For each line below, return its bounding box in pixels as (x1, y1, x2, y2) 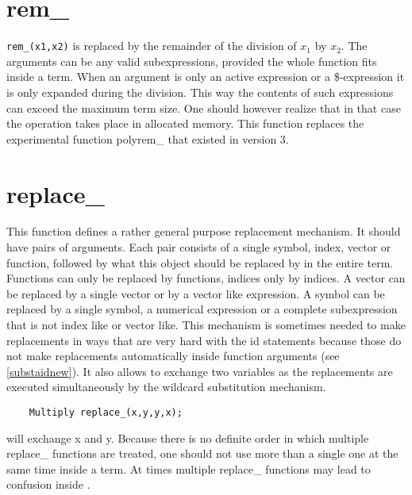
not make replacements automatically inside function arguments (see (6, 347, 340, 364)
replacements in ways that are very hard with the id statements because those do (6, 332, 402, 348)
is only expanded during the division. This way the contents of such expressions (6, 83, 394, 100)
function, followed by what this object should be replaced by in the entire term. (6, 254, 394, 271)
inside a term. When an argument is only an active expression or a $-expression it (6, 68, 405, 85)
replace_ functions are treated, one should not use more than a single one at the (6, 445, 399, 462)
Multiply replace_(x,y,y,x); (29, 407, 183, 418)
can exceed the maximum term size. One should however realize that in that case (6, 99, 401, 116)
